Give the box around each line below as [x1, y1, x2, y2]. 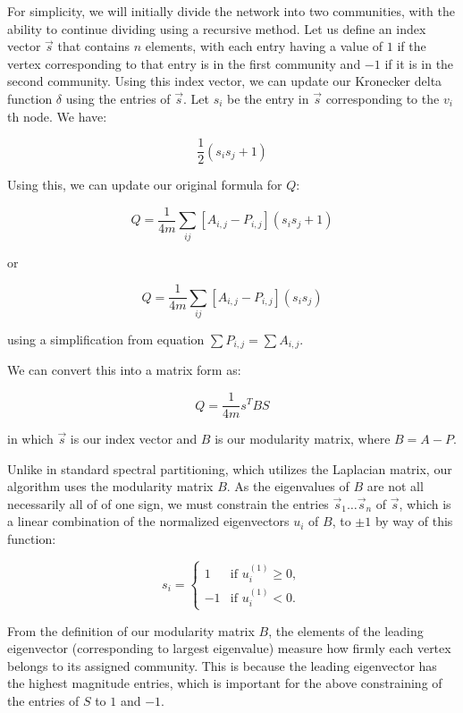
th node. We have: [7, 106, 107, 125]
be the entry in [227, 89, 309, 107]
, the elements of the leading [268, 621, 424, 640]
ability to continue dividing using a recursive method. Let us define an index [7, 19, 426, 38]
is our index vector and [70, 429, 198, 448]
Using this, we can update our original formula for [7, 175, 282, 194]
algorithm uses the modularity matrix [7, 477, 214, 496]
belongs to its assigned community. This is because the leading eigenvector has [7, 656, 437, 675]
